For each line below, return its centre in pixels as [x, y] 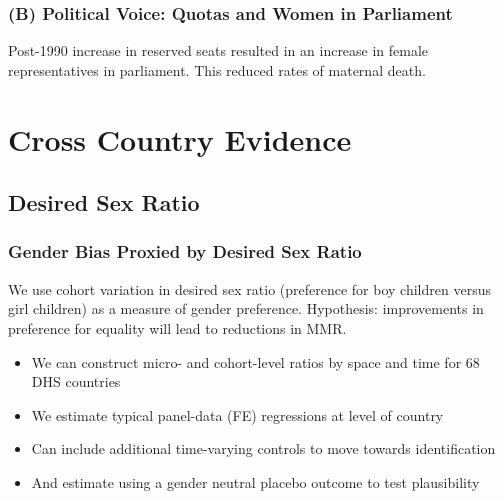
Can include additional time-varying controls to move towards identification [263, 448]
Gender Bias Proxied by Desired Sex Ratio [185, 251]
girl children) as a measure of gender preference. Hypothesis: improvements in [246, 308]
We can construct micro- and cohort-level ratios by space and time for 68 [255, 361]
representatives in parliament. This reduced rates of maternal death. [217, 69]
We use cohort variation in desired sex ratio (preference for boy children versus [249, 288]
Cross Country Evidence [180, 138]
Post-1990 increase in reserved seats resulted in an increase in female [218, 50]
